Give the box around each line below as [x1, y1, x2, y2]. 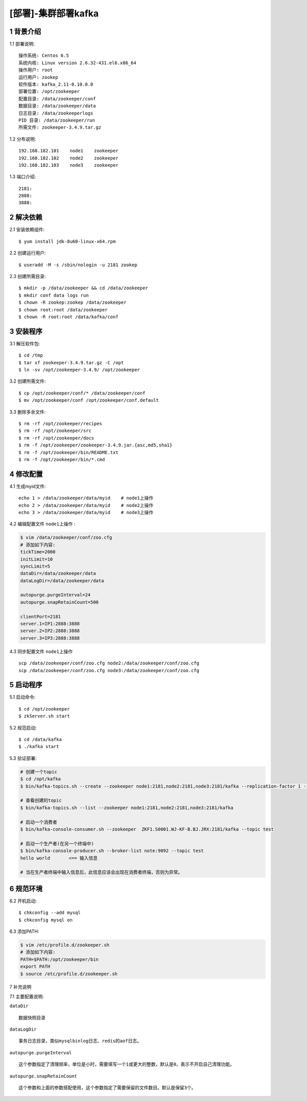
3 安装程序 [9, 327, 43, 336]
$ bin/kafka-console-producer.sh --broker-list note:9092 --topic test [20, 848, 204, 854]
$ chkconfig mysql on [18, 917, 73, 923]
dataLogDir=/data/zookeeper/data [20, 578, 104, 583]
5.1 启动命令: [9, 694, 36, 700]
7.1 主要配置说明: [9, 993, 44, 999]
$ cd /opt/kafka [20, 776, 61, 782]
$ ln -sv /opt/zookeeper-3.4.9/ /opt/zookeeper [18, 367, 140, 372]
